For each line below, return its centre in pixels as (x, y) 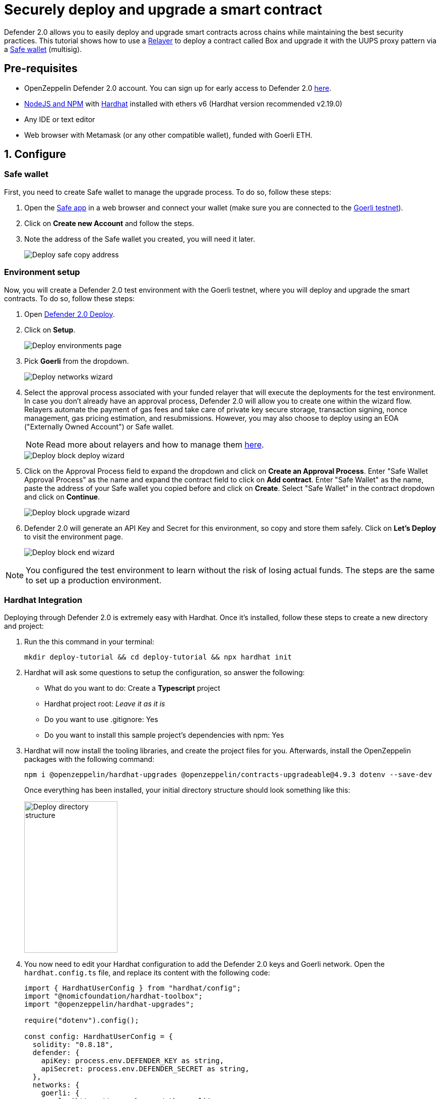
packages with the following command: (89, 759)
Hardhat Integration (43, 600)
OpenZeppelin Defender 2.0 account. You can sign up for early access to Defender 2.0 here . (178, 88)
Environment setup (42, 272)
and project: (24, 626)
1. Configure (35, 154)
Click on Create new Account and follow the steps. (109, 223)
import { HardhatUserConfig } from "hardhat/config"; (133, 988)
